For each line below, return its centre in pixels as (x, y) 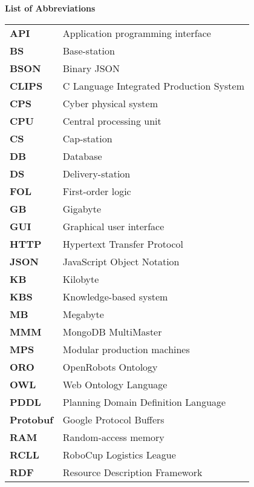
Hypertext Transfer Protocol (123, 243)
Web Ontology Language (115, 384)
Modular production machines (126, 349)
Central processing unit (112, 121)
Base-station (89, 50)
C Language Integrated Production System (153, 85)
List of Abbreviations (50, 8)
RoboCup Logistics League (119, 454)
